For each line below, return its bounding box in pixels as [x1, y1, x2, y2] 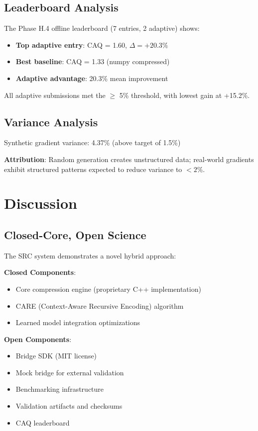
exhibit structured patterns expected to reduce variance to [4, 164, 182, 174]
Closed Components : [4, 267, 76, 277]
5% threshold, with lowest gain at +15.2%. [119, 89, 250, 100]
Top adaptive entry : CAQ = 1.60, [15, 39, 128, 50]
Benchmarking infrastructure [15, 384, 104, 394]
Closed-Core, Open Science [4, 227, 146, 242]
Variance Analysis [4, 114, 98, 129]
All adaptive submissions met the [4, 89, 106, 100]
